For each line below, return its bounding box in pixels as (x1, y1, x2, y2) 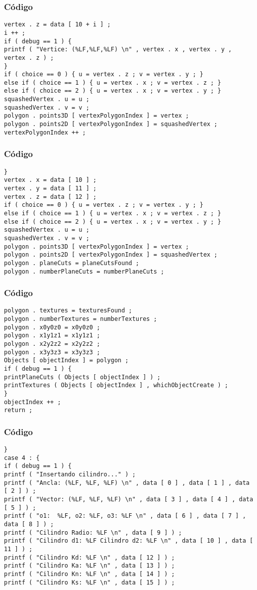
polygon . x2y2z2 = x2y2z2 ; (4, 340, 100, 347)
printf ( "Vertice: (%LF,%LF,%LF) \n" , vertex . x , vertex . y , (4, 46, 232, 53)
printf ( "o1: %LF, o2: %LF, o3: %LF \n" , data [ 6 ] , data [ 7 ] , (4, 512, 246, 520)
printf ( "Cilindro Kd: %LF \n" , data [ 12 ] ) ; (4, 554, 175, 561)
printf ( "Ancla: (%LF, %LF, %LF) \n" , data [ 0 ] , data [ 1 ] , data (4, 479, 250, 486)
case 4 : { (4, 454, 40, 461)
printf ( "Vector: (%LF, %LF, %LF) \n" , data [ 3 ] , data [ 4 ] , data (4, 496, 254, 503)
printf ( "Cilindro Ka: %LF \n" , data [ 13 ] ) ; (4, 562, 175, 570)
